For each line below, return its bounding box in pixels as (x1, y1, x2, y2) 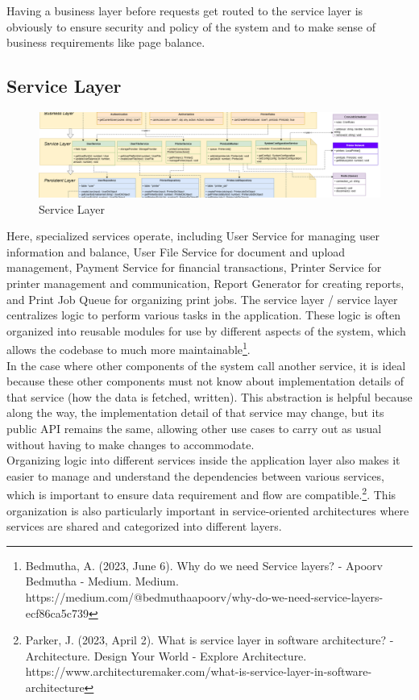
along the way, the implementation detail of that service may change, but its (6, 404, 384, 421)
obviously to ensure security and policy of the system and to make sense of (6, 18, 375, 35)
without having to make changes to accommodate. (6, 435, 255, 452)
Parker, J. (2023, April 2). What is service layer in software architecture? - (25, 631, 394, 648)
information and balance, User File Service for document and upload (6, 243, 346, 260)
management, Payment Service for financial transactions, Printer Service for (6, 259, 382, 276)
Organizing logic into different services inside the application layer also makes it (6, 452, 400, 469)
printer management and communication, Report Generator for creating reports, (6, 274, 404, 291)
